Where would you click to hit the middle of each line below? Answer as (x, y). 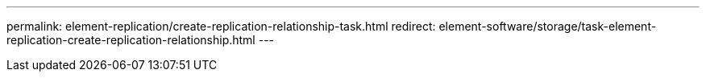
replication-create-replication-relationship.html (131, 40)
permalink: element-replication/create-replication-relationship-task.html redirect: (221, 26)
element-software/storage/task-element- (548, 26)
